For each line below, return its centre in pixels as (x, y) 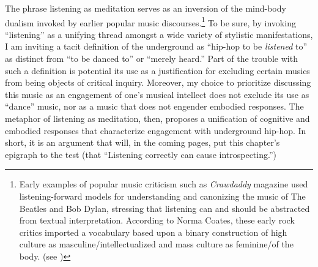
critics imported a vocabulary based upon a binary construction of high (153, 232)
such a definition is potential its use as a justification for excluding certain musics (157, 70)
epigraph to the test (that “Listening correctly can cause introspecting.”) (141, 154)
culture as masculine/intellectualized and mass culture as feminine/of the (156, 244)
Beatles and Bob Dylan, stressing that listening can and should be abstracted (165, 208)
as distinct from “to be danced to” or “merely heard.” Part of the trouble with (151, 58)
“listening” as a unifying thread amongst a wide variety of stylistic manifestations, (159, 34)
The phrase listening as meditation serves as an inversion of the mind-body (146, 8)
